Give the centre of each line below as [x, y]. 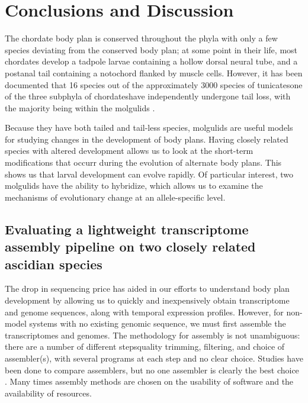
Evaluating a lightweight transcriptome [127, 229]
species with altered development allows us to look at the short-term [129, 151]
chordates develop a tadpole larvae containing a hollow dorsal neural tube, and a [151, 61]
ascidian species [54, 264]
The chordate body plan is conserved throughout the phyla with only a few [141, 38]
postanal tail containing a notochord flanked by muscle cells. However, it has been [154, 72]
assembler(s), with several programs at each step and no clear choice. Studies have [154, 358]
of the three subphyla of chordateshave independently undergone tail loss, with [148, 96]
